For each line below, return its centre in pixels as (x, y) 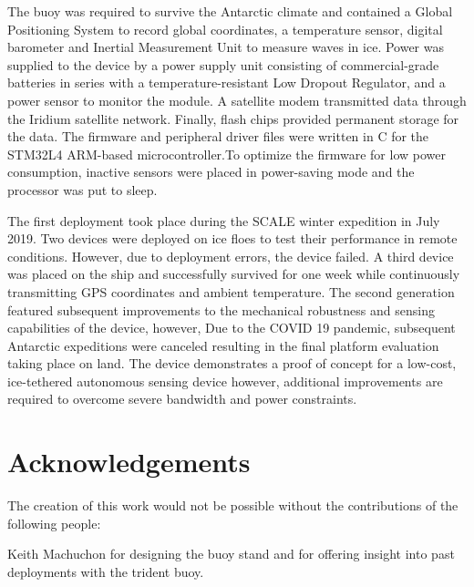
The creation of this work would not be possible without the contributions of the (233, 505)
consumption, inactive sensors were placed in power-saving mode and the (211, 172)
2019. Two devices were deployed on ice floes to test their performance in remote (232, 238)
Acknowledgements (129, 462)
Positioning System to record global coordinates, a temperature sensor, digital (225, 29)
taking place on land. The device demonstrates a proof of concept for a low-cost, (232, 363)
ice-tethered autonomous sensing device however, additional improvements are (225, 381)
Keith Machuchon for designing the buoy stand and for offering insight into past (231, 554)
